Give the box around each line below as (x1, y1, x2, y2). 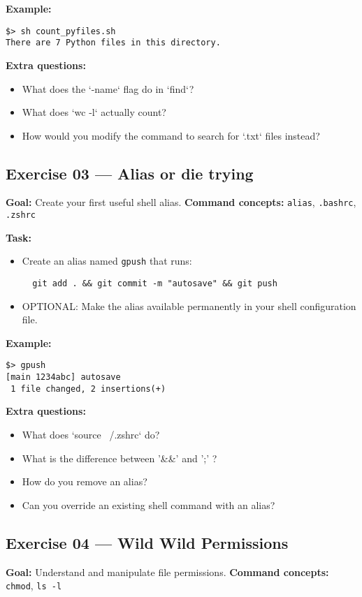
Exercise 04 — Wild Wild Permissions (6, 531, 289, 553)
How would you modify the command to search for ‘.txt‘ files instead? (22, 128, 320, 142)
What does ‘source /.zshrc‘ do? (22, 427, 160, 442)
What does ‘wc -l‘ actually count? (22, 105, 166, 119)
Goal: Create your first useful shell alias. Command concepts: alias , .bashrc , (6, 195, 356, 209)
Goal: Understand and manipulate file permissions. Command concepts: (6, 564, 329, 579)
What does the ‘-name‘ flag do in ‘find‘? (22, 81, 194, 96)
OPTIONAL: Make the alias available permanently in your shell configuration (22, 298, 356, 313)
